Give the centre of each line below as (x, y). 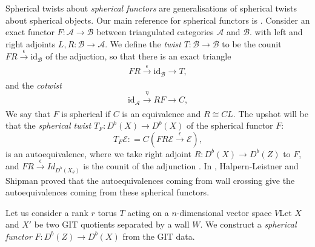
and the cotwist (34, 85)
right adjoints (31, 43)
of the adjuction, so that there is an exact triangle (138, 56)
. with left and (276, 32)
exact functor (30, 32)
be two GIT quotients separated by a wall (112, 224)
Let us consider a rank (47, 212)
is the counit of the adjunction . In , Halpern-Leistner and (191, 166)
